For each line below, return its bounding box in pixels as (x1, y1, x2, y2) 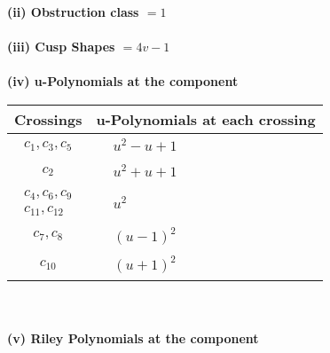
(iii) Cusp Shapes (7, 37, 115, 56)
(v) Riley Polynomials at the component (7, 329, 259, 347)
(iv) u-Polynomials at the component (7, 72, 239, 90)
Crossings (14, 108, 82, 129)
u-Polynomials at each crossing (96, 108, 316, 129)
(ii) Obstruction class (7, 3, 139, 20)
